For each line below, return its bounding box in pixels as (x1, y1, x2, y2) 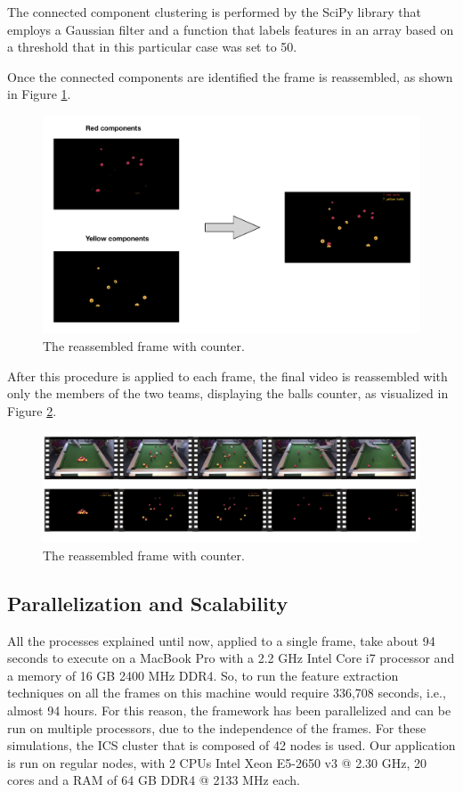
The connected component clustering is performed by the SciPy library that (7, 3, 421, 20)
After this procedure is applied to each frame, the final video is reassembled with (7, 366, 448, 385)
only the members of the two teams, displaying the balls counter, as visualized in (7, 384, 449, 403)
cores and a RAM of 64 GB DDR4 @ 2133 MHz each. (7, 771, 300, 789)
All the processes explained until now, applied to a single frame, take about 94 (7, 631, 435, 649)
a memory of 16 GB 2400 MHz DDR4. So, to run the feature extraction (7, 665, 399, 684)
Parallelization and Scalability (7, 589, 288, 616)
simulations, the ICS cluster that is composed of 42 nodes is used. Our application (7, 736, 456, 755)
